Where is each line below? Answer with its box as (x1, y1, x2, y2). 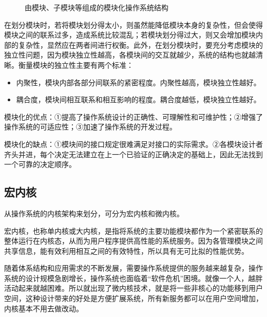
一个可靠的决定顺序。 (4, 159, 76, 170)
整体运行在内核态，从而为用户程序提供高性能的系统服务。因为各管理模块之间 (4, 235, 263, 246)
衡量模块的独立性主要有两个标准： (18, 59, 133, 70)
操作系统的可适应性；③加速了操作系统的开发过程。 (4, 121, 177, 132)
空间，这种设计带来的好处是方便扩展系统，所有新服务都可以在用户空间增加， (4, 293, 263, 304)
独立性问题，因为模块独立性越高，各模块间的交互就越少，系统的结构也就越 (4, 49, 256, 60)
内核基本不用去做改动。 (4, 303, 83, 313)
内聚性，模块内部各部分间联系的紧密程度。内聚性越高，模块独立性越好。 (16, 77, 261, 87)
